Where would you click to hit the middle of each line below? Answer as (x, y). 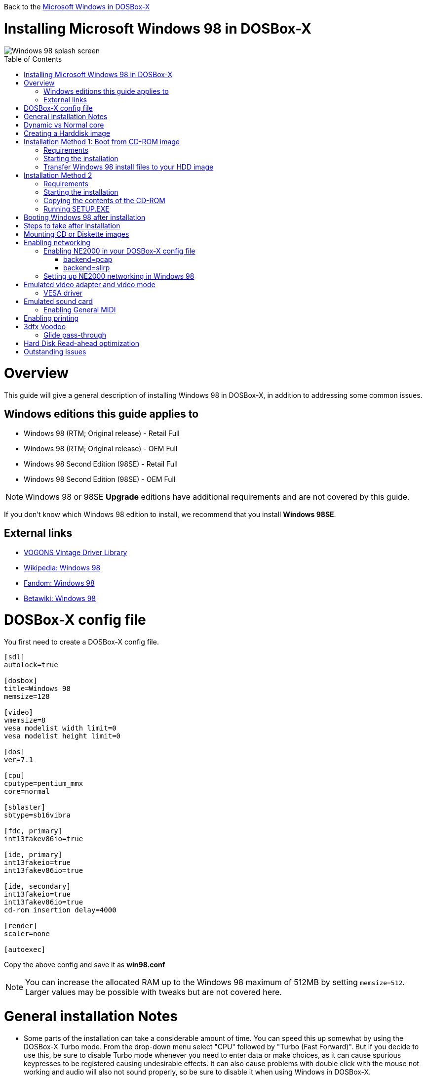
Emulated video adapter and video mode (90, 284)
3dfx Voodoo (45, 326)
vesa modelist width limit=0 (60, 728)
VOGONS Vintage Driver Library (76, 552)
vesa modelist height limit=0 (62, 736)
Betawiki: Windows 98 (60, 598)
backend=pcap (88, 259)
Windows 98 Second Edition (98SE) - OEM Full (100, 479)
